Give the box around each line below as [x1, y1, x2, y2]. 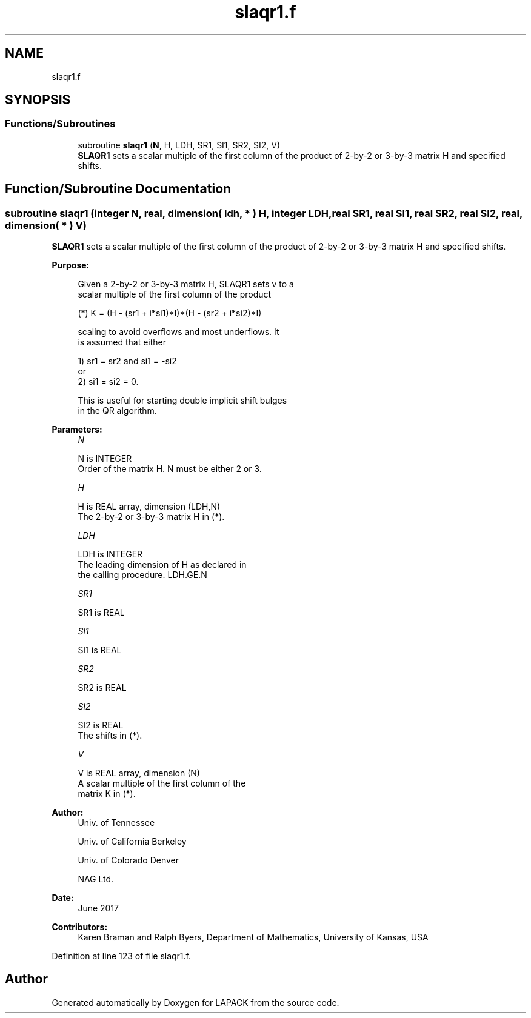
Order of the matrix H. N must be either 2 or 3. [78, 464, 262, 474]
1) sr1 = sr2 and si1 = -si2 [78, 356, 177, 367]
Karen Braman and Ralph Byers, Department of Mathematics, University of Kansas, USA [78, 932, 429, 943]
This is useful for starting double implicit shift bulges [78, 395, 287, 406]
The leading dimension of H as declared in [78, 559, 247, 570]
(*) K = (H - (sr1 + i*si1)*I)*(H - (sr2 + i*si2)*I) [78, 308, 262, 319]
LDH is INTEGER [78, 549, 143, 560]
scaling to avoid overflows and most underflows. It [78, 327, 279, 338]
